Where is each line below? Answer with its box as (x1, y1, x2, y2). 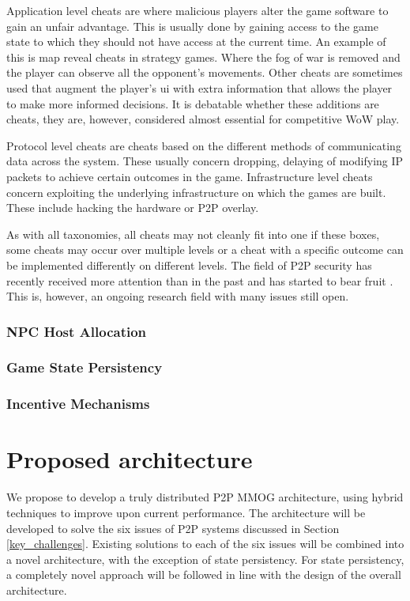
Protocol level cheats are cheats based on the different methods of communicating (6, 137, 401, 153)
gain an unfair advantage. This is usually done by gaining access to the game (6, 17, 378, 34)
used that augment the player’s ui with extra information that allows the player (6, 79, 393, 96)
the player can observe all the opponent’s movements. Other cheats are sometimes (6, 64, 403, 81)
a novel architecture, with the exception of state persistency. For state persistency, (6, 550, 404, 567)
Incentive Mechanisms (6, 394, 150, 414)
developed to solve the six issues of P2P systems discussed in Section (6, 520, 340, 536)
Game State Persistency (6, 357, 163, 377)
